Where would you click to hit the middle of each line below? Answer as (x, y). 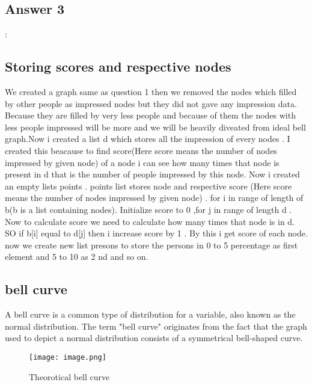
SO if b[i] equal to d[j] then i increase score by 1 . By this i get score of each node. (156, 233)
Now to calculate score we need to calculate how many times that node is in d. (150, 221)
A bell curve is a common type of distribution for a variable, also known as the (150, 314)
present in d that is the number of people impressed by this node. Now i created (152, 174)
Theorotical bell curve (69, 376)
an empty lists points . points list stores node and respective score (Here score (148, 186)
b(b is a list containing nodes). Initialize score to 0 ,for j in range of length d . (148, 209)
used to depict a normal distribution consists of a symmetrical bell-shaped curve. (154, 338)
